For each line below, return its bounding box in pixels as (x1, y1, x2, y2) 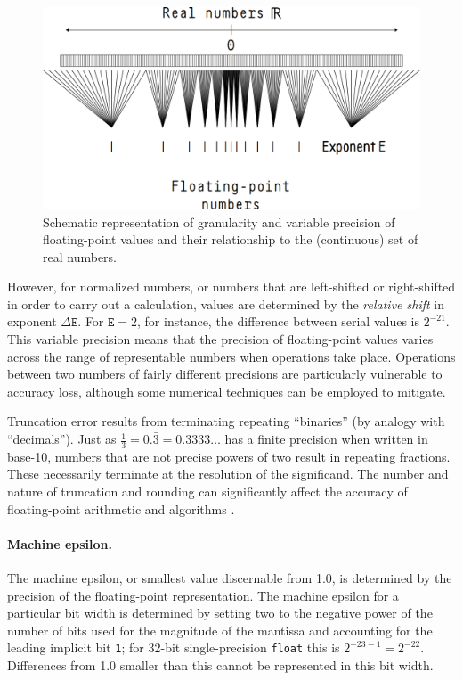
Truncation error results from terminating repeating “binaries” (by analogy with (7, 412, 445, 430)
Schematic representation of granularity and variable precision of (43, 212, 395, 231)
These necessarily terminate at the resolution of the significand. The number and (7, 464, 449, 483)
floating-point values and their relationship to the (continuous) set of (43, 230, 418, 249)
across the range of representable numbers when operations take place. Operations (7, 347, 456, 365)
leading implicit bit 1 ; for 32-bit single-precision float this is (7, 638, 340, 657)
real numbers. (43, 247, 117, 266)
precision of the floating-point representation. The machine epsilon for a (7, 586, 399, 604)
